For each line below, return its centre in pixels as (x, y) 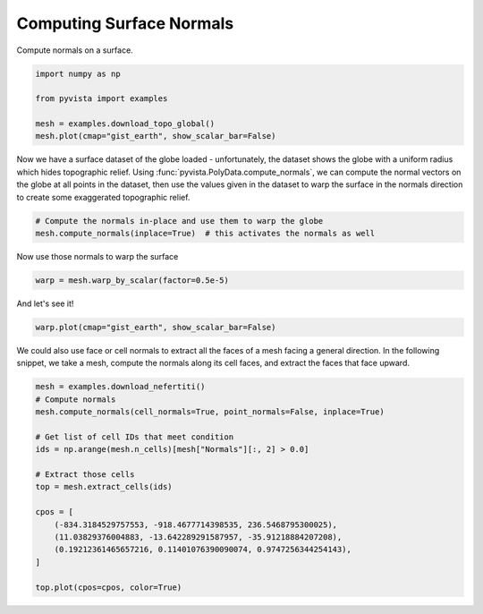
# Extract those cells (85, 475)
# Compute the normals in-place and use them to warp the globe (179, 221)
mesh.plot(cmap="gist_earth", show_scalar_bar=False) (156, 136)
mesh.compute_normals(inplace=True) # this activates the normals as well (205, 234)
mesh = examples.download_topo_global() (125, 124)
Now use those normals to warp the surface (97, 256)
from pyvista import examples (102, 99)
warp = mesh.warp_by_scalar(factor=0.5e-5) (132, 280)
